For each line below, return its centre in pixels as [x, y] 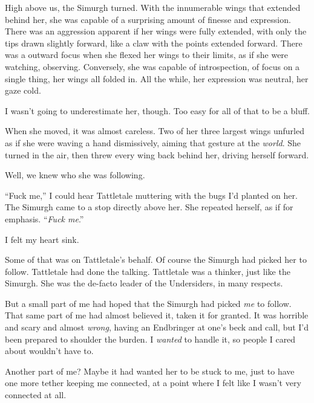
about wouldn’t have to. [49, 351]
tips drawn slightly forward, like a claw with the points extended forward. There [154, 43]
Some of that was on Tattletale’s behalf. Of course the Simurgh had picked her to [156, 260]
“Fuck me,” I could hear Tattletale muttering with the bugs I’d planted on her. [151, 195]
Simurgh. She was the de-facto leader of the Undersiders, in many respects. [144, 283]
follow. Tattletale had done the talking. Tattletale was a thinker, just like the [148, 271]
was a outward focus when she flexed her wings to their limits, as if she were [147, 55]
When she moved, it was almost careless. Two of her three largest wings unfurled [155, 131]
